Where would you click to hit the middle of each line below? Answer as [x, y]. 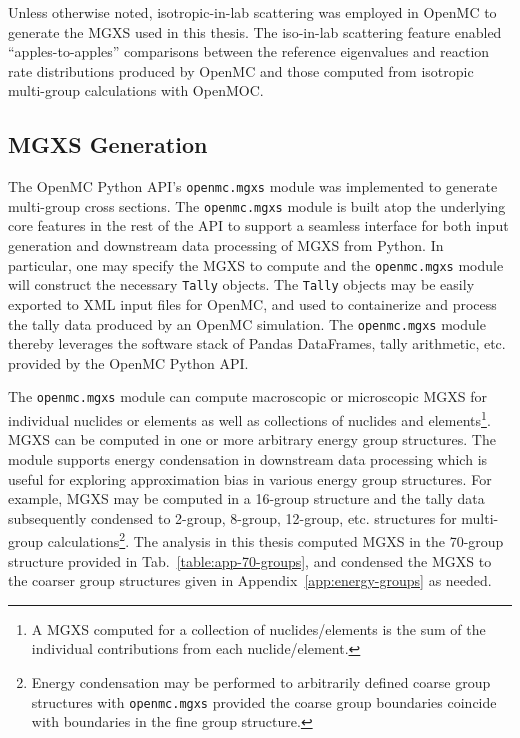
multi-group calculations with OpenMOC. [136, 90]
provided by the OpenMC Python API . [128, 362]
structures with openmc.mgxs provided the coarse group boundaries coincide [264, 701]
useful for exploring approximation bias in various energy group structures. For [250, 478]
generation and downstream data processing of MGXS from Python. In [226, 245]
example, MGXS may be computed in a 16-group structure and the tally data [246, 498]
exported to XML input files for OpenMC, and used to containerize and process [252, 303]
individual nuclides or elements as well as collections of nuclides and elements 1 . [249, 418]
